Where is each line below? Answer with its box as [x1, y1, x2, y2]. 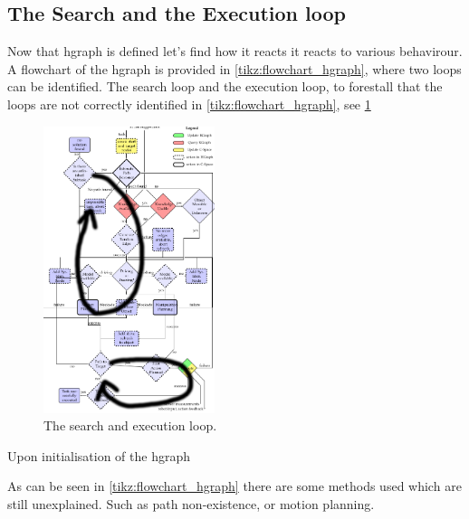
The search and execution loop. [43, 416, 217, 435]
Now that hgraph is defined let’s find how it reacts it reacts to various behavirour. [7, 42, 463, 61]
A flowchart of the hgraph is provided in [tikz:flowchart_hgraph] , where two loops [7, 59, 462, 78]
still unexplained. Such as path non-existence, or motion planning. [7, 495, 375, 514]
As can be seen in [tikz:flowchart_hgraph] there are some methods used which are [7, 477, 462, 495]
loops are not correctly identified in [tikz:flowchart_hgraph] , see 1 [7, 94, 371, 113]
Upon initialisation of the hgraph [7, 446, 191, 465]
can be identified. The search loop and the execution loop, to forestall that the [7, 77, 443, 96]
